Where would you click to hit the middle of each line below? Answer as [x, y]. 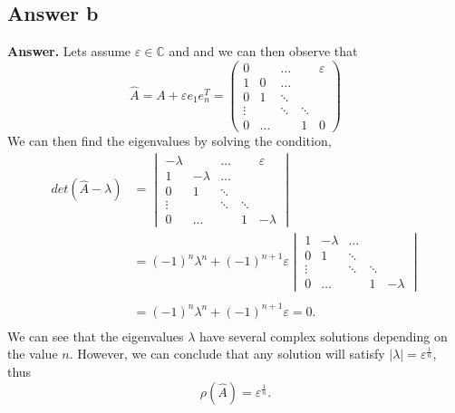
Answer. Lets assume [69, 51]
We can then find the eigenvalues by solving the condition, [169, 141]
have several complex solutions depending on [324, 336]
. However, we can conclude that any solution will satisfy [227, 354]
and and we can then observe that [263, 51]
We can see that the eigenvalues [96, 336]
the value [33, 354]
